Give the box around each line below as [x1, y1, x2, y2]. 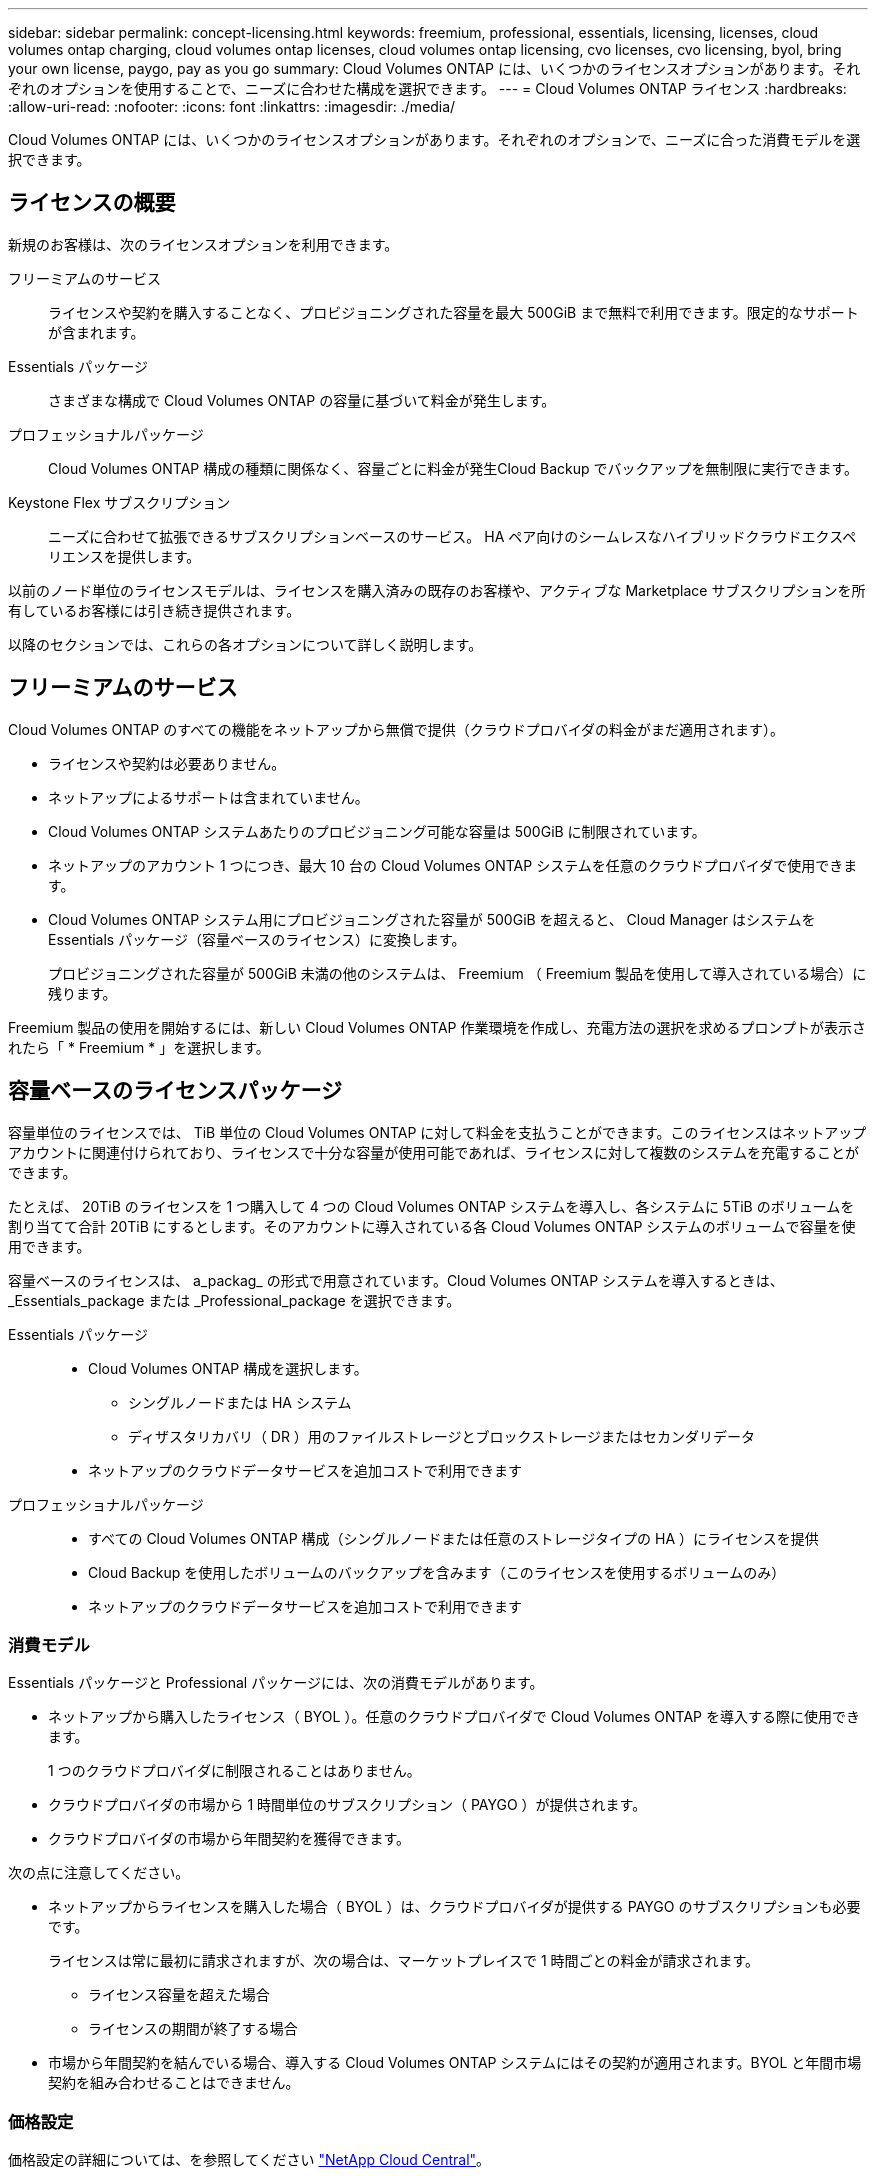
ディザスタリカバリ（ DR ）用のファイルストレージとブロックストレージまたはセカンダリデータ [128, 1427, 755, 1445]
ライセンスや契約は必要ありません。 [48, 754, 286, 772]
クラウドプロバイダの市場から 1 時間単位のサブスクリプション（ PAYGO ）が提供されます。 [48, 1796, 647, 1814]
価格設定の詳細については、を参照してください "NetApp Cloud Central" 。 [8, 2151, 491, 2169]
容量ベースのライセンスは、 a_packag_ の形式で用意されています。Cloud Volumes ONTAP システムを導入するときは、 [8, 1271, 784, 1289]
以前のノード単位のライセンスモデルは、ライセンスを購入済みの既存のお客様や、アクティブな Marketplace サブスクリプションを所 [8, 581, 866, 599]
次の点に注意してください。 [8, 1864, 190, 1882]
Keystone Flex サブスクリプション [8, 493, 231, 511]
